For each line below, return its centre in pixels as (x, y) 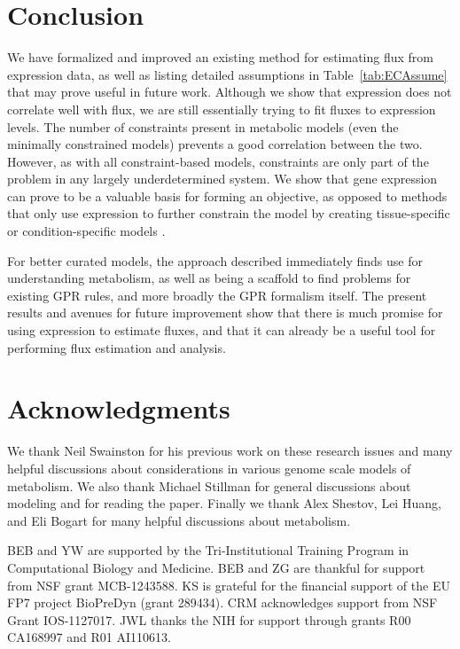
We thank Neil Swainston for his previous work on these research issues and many (230, 451)
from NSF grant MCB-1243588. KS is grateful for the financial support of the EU (229, 585)
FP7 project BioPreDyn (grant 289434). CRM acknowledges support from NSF (222, 602)
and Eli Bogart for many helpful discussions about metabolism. (179, 520)
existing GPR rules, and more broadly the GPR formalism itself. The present (217, 295)
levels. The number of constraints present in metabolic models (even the (203, 126)
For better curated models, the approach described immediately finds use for (215, 260)
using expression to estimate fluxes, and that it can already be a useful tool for (222, 330)
